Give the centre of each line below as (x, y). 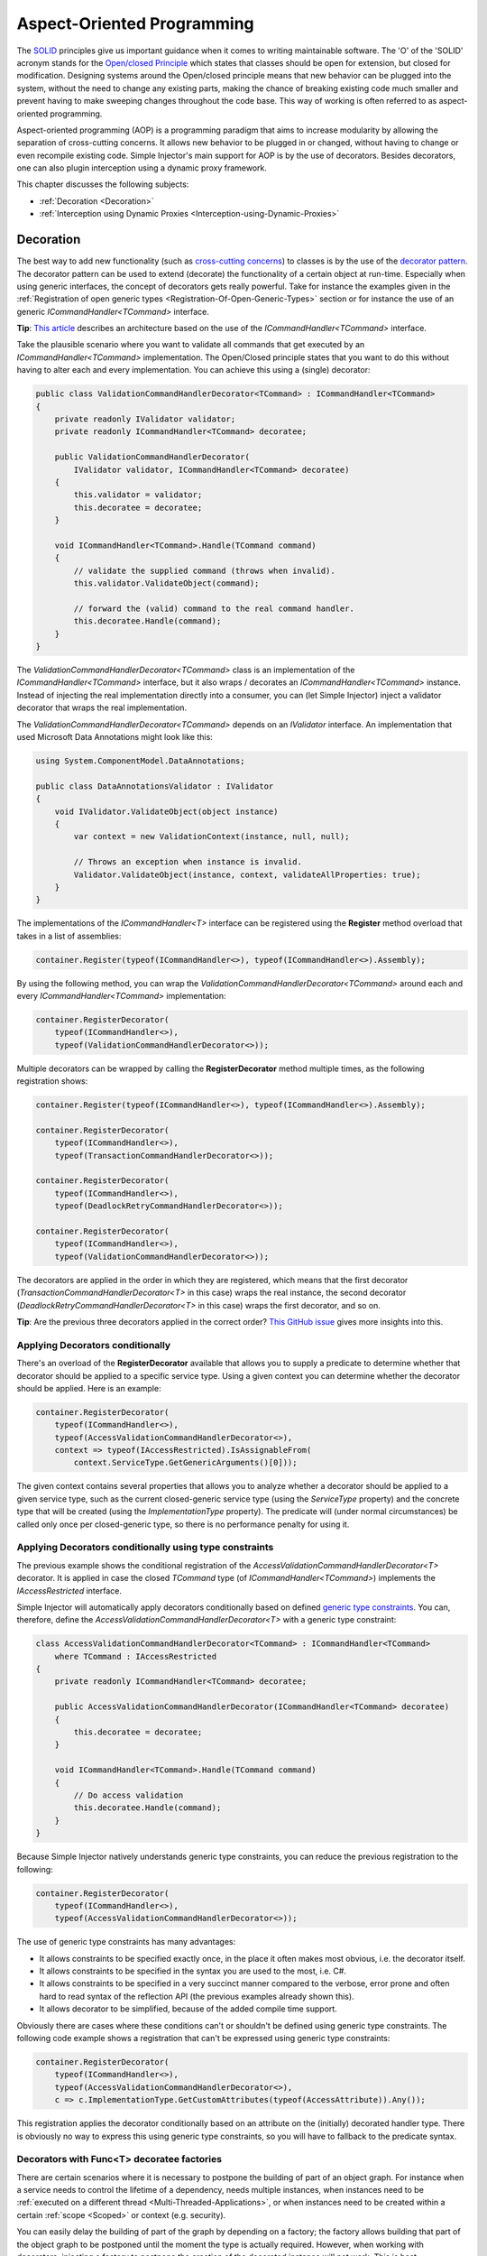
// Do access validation (129, 1795)
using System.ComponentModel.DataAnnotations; (140, 761)
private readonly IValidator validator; (145, 419)
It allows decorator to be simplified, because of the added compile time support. (188, 2009)
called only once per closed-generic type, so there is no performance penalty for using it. (183, 1524)
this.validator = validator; (138, 495)
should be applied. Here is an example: (89, 1388)
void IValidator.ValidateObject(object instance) (166, 811)
